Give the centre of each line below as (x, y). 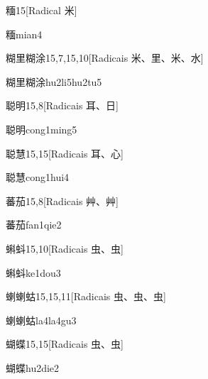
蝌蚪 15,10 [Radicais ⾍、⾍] (65, 248)
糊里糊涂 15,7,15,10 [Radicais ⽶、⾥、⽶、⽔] (105, 58)
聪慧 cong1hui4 (38, 177)
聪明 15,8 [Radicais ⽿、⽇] (62, 105)
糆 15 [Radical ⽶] (42, 10)
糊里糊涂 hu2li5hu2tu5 (54, 81)
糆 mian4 (24, 34)
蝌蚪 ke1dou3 (33, 272)
